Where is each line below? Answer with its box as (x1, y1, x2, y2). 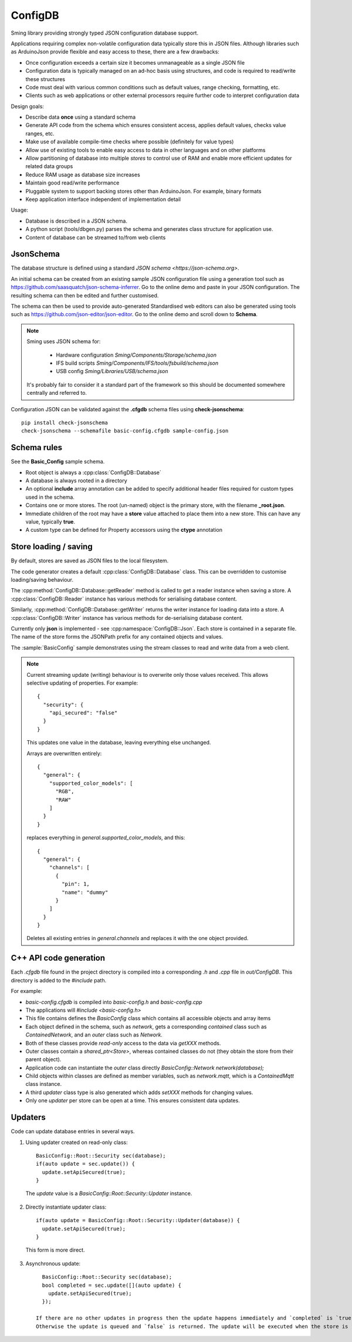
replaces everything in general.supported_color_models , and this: (26, 834, 185, 841)
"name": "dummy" (62, 889, 109, 895)
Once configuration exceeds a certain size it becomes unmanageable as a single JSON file (25, 59, 245, 66)
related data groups (25, 163, 73, 170)
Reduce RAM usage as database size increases (25, 171, 140, 178)
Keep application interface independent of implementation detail (25, 196, 181, 203)
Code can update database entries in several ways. (11, 1128, 135, 1135)
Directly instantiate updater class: (25, 1203, 107, 1210)
